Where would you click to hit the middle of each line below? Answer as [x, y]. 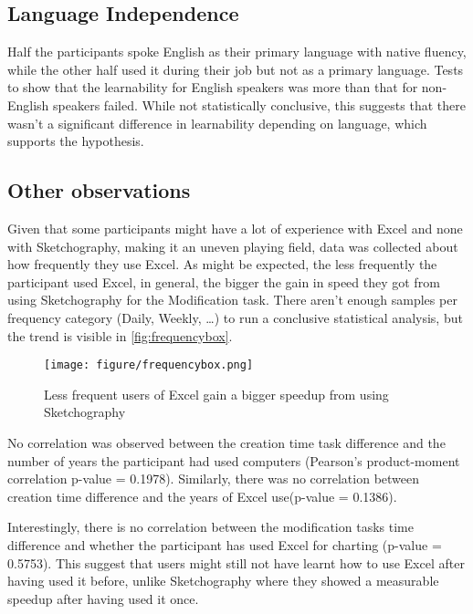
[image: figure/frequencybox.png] [149, 365]
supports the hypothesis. [76, 141]
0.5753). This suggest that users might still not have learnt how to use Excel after [236, 562]
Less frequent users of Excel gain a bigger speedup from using [216, 394]
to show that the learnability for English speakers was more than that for [213, 87]
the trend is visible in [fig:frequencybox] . [120, 335]
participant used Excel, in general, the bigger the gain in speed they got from [224, 281]
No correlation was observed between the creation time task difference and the [226, 442]
